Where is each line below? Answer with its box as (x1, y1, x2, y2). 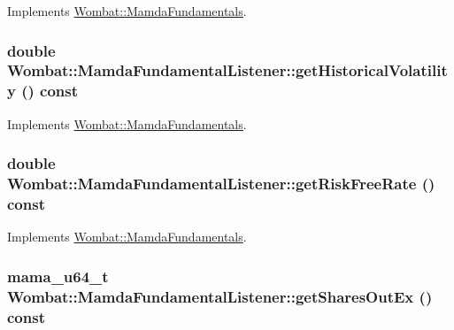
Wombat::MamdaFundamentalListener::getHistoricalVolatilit (7, 59, 448, 81)
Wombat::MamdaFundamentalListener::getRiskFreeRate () (7, 173, 435, 195)
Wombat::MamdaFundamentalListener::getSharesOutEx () (7, 285, 433, 307)
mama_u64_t (7, 265, 109, 287)
